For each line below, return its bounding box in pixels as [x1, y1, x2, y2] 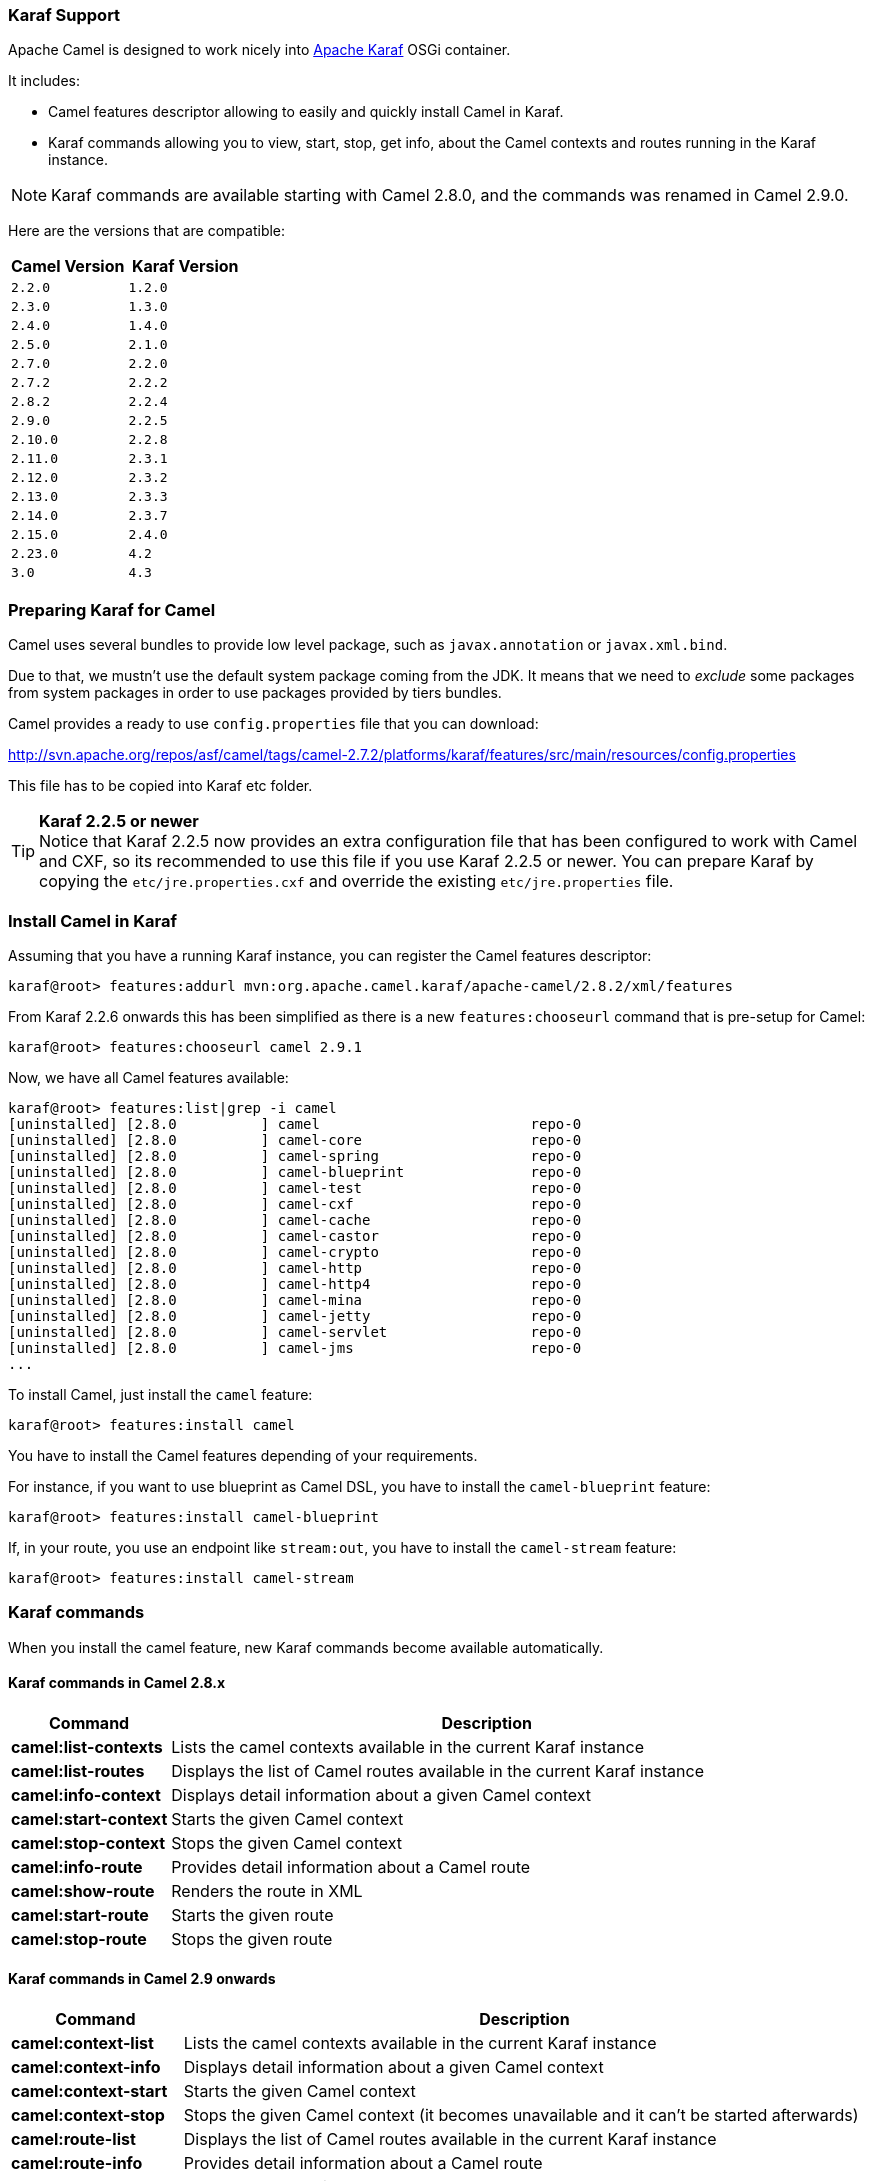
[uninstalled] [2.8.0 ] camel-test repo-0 [8, 1179, 582, 1196]
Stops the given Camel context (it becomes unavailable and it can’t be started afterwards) [183, 2105, 859, 2126]
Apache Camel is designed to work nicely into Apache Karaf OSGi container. [8, 41, 511, 59]
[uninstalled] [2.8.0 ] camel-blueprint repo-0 [8, 1163, 582, 1180]
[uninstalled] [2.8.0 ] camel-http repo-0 [8, 1259, 582, 1276]
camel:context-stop [11, 2105, 165, 2126]
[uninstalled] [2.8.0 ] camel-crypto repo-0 [8, 1243, 582, 1260]
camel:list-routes [11, 1760, 145, 1781]
